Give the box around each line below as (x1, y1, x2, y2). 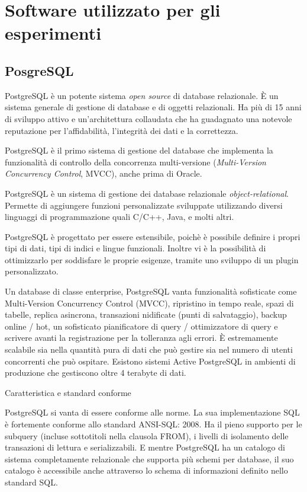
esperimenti (5, 21, 102, 45)
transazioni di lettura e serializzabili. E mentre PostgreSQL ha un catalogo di (5, 441, 285, 453)
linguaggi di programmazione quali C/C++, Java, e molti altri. (5, 210, 234, 223)
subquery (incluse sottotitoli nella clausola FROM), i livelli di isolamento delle (5, 429, 289, 442)
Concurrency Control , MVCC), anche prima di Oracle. (5, 167, 202, 180)
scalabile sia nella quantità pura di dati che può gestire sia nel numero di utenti (5, 343, 293, 356)
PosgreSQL (5, 61, 74, 79)
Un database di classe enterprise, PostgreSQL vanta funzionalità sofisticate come (5, 285, 297, 298)
